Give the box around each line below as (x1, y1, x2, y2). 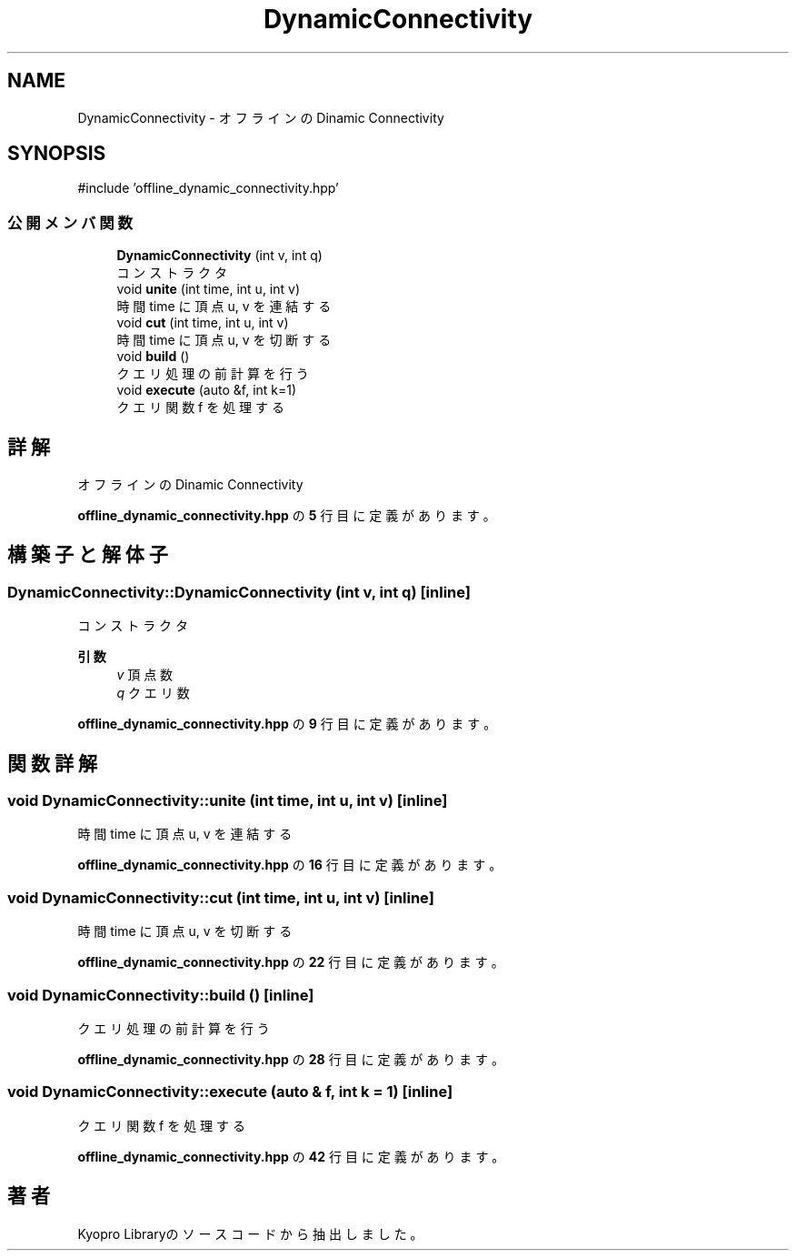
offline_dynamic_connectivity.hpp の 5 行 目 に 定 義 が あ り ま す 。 (77, 508, 496, 524)
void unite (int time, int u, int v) (116, 281, 301, 297)
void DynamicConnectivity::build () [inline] (7, 985, 314, 1004)
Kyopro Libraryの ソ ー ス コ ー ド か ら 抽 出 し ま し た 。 (77, 1225, 423, 1242)
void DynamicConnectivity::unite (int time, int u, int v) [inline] (7, 791, 448, 810)
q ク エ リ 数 (116, 685, 190, 701)
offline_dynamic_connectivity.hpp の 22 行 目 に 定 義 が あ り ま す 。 (77, 954, 504, 971)
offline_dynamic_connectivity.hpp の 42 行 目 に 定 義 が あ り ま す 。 (77, 1148, 505, 1164)
